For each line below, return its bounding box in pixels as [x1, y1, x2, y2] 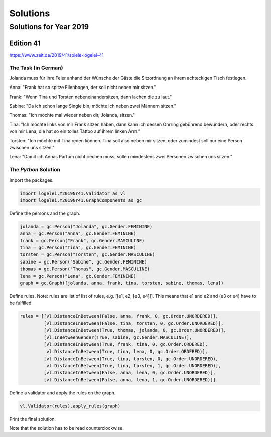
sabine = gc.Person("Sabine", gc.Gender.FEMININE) [20, 259, 148, 265]
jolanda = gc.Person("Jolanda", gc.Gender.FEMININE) [20, 224, 153, 229]
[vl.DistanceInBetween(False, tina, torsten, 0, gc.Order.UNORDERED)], [43, 320, 224, 326]
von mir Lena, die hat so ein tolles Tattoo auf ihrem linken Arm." [9, 128, 141, 134]
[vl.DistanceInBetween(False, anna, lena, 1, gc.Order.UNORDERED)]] [43, 377, 216, 382]
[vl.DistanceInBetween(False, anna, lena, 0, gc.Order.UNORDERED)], [43, 370, 216, 376]
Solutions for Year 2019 [9, 22, 89, 31]
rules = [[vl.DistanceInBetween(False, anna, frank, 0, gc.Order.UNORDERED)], [20, 313, 218, 319]
